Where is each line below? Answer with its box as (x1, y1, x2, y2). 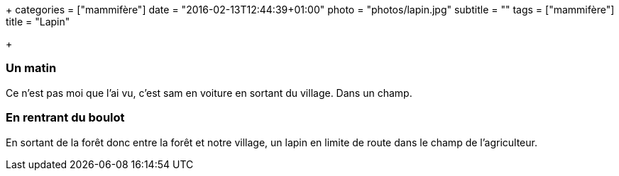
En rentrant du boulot (6, 110, 125, 125)
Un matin (6, 61, 57, 76)
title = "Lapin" (6, 16, 70, 28)
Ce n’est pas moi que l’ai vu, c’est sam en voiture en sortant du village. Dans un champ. (6, 86, 412, 99)
